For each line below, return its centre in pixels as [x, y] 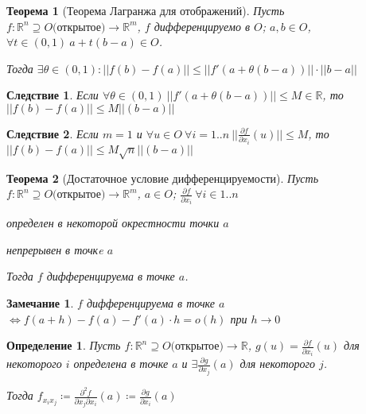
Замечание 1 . [40, 303]
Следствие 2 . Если [53, 133]
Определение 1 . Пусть [64, 345]
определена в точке [121, 364]
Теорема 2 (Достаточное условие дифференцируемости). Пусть [163, 178]
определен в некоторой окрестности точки [113, 223]
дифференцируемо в [202, 26]
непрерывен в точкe [55, 249]
